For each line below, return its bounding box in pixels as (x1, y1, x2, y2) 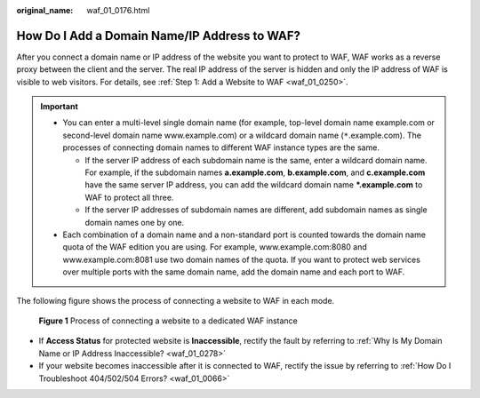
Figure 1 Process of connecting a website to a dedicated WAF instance (38, 315, 298, 326)
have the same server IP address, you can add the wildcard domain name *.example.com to (84, 179, 423, 190)
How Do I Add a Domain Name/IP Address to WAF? (16, 28, 301, 44)
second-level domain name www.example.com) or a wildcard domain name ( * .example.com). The (62, 130, 422, 140)
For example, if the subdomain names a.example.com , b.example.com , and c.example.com (84, 167, 426, 178)
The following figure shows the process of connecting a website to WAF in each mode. (16, 295, 335, 306)
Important (40, 101, 79, 112)
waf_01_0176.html (86, 5, 150, 15)
